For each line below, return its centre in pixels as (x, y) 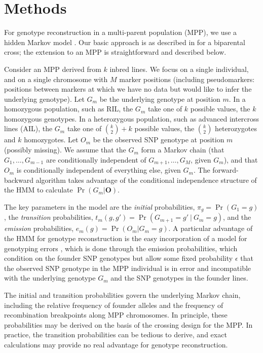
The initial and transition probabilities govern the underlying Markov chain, (122, 295)
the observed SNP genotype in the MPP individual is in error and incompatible (128, 268)
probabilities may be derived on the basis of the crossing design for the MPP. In (128, 324)
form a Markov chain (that (183, 150)
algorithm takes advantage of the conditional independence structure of (146, 180)
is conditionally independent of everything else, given (99, 170)
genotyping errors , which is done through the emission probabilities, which (121, 248)
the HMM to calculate (39, 190)
